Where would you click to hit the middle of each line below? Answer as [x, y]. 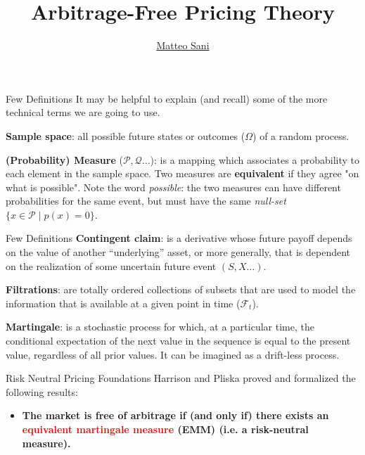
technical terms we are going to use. [83, 112]
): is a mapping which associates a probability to [255, 159]
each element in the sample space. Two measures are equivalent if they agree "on [182, 173]
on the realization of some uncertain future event [111, 265]
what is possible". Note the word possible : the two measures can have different [173, 187]
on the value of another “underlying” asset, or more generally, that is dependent [178, 252]
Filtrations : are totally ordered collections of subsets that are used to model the [181, 289]
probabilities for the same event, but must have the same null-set [146, 201]
